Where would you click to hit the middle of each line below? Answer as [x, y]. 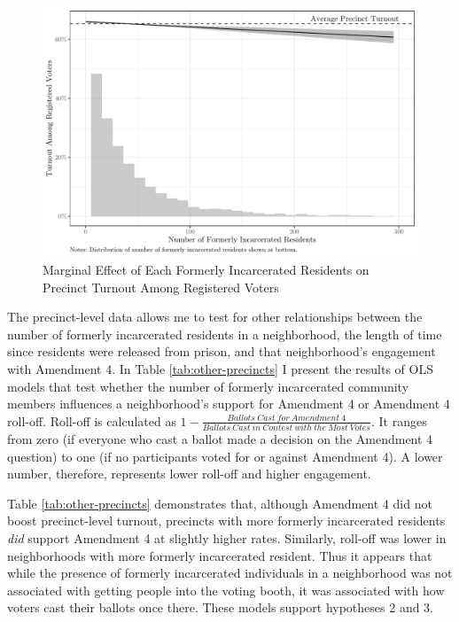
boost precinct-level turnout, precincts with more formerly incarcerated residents [226, 521]
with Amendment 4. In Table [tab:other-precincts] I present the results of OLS [220, 368]
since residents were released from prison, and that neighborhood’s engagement [222, 351]
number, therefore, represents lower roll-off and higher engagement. [189, 474]
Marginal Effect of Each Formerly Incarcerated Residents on [206, 269]
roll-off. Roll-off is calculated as [92, 420]
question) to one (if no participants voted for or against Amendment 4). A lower [225, 456]
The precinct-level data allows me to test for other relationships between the [215, 317]
